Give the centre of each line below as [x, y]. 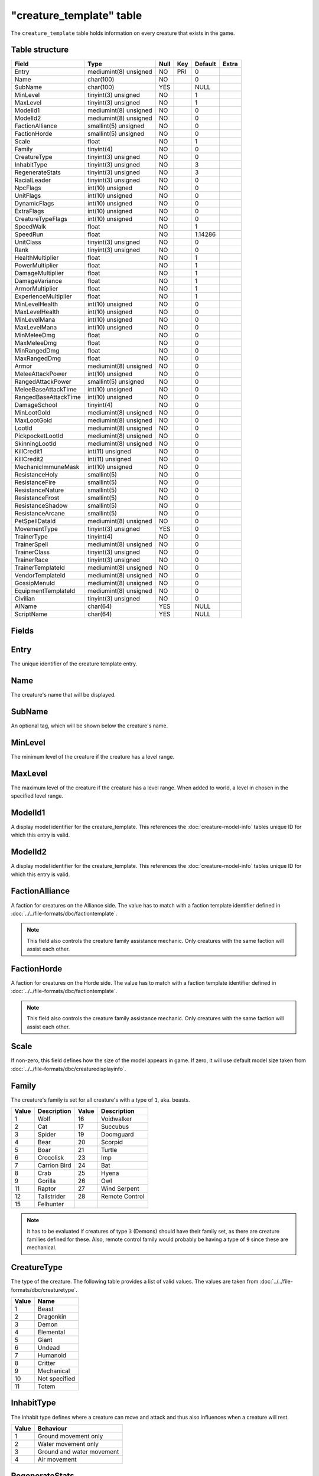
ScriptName [31, 614]
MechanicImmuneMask [47, 467]
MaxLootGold [33, 420]
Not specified [56, 1379]
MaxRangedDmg [38, 358]
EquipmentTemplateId [45, 591]
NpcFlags [28, 188]
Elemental [51, 1332]
